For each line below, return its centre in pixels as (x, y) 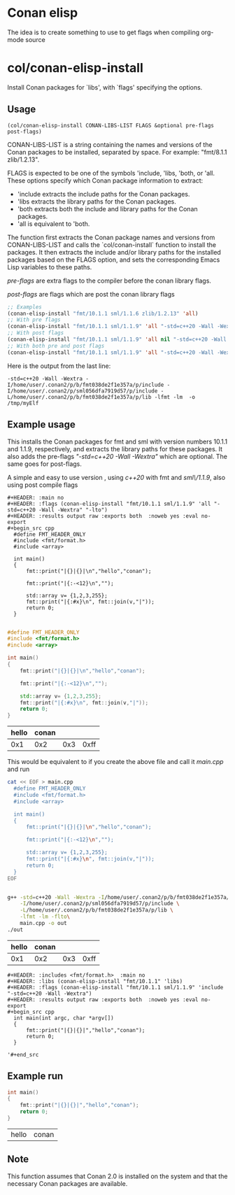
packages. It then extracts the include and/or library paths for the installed (114, 252)
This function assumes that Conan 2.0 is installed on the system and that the (117, 1176)
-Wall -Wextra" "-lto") (73, 510)
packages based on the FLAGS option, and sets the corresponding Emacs (114, 260)
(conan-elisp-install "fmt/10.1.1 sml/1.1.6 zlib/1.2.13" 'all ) (103, 313)
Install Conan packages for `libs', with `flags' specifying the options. (105, 87)
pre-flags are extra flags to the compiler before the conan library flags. (109, 281)
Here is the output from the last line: (59, 366)
